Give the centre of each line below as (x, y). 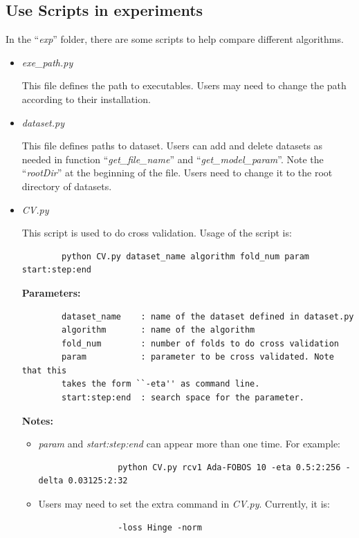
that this (44, 370)
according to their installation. (86, 99)
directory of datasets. (67, 186)
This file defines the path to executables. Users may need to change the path (184, 85)
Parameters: (51, 292)
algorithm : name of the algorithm (158, 330)
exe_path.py (47, 62)
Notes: (37, 420)
